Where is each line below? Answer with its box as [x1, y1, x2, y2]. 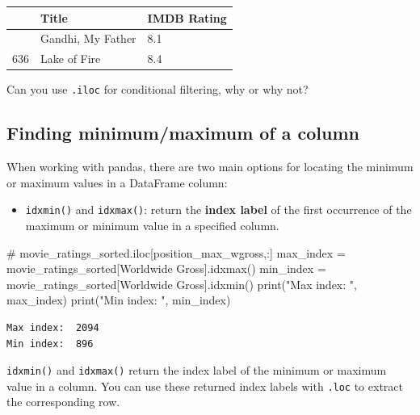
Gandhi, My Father [40, 30, 136, 47]
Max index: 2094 [6, 321, 99, 333]
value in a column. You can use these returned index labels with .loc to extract [6, 377, 403, 394]
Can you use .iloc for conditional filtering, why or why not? [6, 81, 309, 98]
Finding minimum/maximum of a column [6, 120, 360, 145]
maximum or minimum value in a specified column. [25, 216, 279, 233]
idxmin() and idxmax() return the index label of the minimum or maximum [6, 362, 387, 379]
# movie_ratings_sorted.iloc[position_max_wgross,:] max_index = [6, 244, 346, 261]
